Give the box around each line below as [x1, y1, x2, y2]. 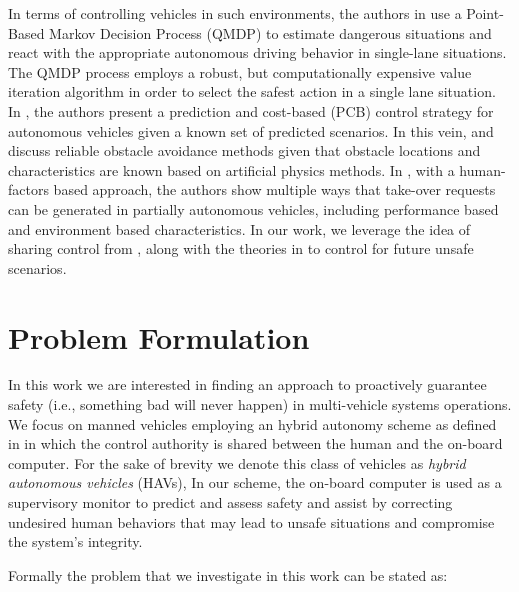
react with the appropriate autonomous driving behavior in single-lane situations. [8, 42, 507, 63]
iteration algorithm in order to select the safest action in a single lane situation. [8, 81, 496, 102]
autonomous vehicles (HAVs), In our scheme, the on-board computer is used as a [8, 472, 502, 493]
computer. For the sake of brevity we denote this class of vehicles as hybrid [8, 452, 466, 473]
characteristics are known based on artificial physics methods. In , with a [8, 159, 455, 180]
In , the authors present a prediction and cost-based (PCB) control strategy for [8, 100, 494, 121]
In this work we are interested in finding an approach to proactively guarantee [8, 374, 487, 395]
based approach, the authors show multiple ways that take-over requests [53, 179, 496, 200]
